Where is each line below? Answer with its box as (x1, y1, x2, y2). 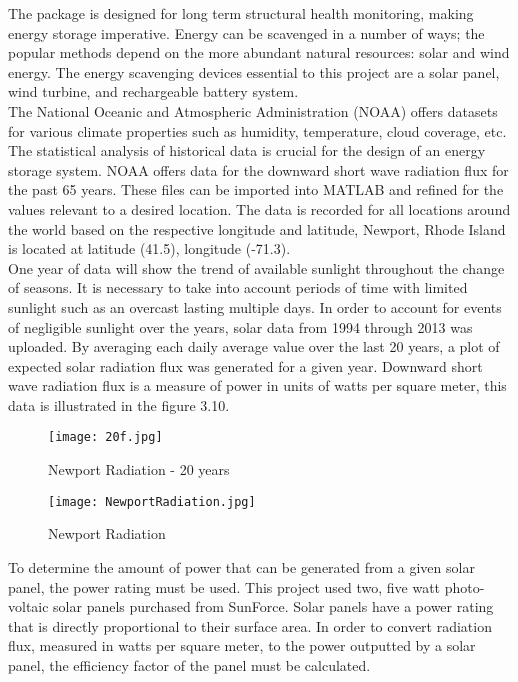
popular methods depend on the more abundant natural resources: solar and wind (8, 42, 510, 63)
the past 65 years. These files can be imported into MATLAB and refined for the (8, 179, 504, 200)
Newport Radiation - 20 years (48, 459, 230, 480)
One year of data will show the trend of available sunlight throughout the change (8, 257, 505, 278)
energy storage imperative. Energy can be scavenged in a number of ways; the (8, 22, 485, 43)
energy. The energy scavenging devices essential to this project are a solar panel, (8, 61, 500, 82)
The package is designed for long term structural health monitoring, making (8, 3, 474, 23)
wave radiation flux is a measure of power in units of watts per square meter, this (8, 375, 507, 396)
